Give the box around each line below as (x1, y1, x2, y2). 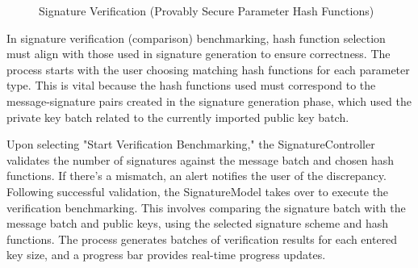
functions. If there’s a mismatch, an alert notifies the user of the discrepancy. (6, 167, 387, 184)
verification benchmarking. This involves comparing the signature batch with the (6, 199, 406, 216)
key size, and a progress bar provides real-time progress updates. (6, 246, 326, 263)
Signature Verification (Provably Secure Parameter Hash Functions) (39, 2, 374, 19)
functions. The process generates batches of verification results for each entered (6, 230, 398, 247)
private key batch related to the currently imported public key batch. (6, 108, 349, 125)
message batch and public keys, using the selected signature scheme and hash (6, 215, 389, 232)
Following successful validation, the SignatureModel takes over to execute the (6, 182, 389, 199)
